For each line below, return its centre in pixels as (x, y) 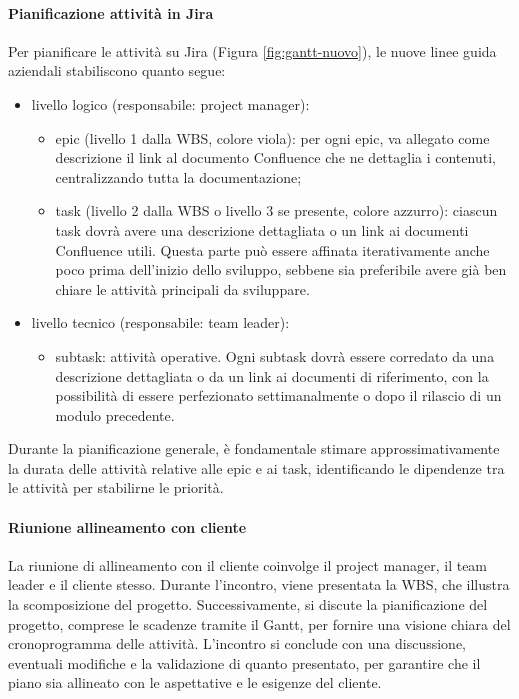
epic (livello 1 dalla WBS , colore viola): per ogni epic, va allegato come (272, 137)
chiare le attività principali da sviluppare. (182, 288)
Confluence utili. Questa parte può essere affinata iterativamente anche (272, 249)
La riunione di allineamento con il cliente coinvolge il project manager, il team (248, 564)
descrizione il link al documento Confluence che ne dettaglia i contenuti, (275, 157)
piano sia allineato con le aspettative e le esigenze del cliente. (195, 682)
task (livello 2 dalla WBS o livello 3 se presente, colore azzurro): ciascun (276, 210)
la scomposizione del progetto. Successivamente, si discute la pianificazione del (248, 604)
